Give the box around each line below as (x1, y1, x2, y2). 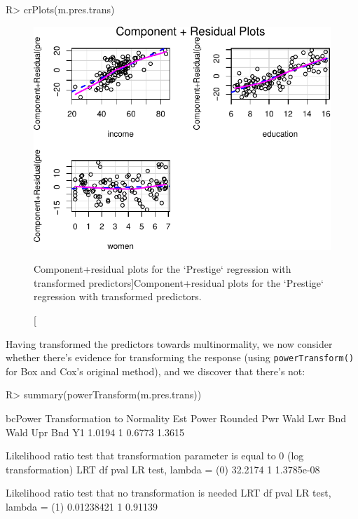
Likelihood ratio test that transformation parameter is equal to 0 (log (6, 448, 304, 463)
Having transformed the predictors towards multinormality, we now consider (6, 336, 333, 351)
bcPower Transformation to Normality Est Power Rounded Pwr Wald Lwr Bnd (6, 411, 346, 425)
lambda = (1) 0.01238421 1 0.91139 (6, 499, 158, 513)
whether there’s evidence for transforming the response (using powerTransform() (6, 350, 354, 365)
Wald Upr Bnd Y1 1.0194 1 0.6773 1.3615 (6, 424, 184, 439)
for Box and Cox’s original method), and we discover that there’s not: (6, 363, 305, 378)
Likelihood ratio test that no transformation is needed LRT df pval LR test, (6, 485, 331, 500)
